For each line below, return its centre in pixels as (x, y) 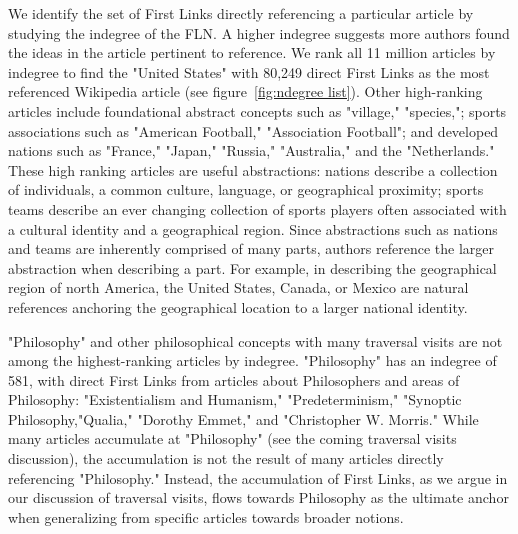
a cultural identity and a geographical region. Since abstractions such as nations (253, 228)
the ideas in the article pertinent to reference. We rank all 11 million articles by (252, 52)
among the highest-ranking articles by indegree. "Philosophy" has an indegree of (252, 360)
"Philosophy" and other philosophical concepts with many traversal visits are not (255, 340)
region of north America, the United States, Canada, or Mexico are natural (238, 287)
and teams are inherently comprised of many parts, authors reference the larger (251, 248)
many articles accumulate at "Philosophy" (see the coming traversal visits (232, 438)
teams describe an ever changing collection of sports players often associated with (257, 208)
